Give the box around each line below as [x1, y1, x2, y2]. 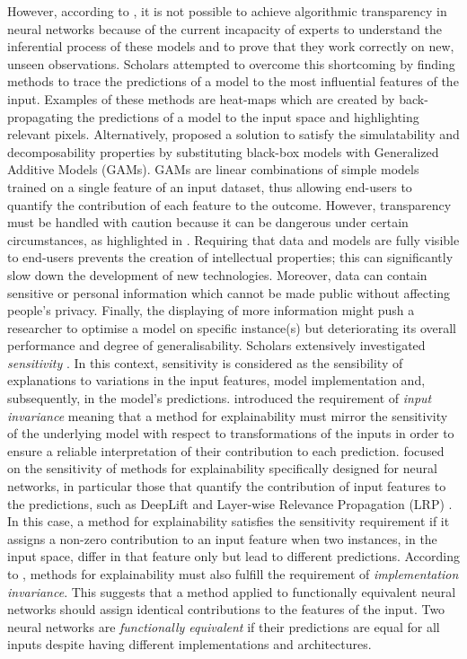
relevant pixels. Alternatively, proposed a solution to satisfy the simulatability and [7, 125, 460, 144]
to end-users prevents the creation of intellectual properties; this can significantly [7, 248, 454, 267]
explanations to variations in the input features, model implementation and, [7, 371, 426, 390]
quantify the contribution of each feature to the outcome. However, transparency [7, 195, 452, 214]
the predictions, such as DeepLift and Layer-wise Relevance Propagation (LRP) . [7, 494, 453, 513]
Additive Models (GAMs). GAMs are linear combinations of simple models [7, 160, 419, 179]
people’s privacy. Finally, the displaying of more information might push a [7, 301, 415, 320]
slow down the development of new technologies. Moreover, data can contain [7, 265, 427, 284]
